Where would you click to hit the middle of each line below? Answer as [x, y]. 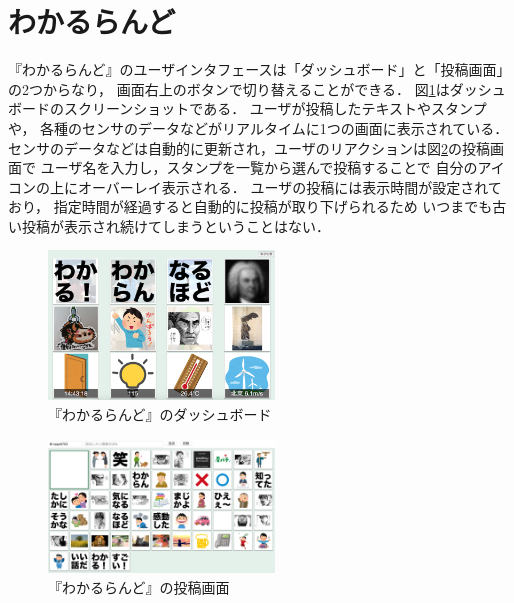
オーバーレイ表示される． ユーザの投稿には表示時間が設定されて [289, 186]
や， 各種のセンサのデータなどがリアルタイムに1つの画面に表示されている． [258, 127]
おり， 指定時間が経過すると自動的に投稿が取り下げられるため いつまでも [250, 206]
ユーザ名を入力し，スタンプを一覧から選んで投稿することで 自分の [259, 167]
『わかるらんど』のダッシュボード [160, 414]
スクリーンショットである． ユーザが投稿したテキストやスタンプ [275, 108]
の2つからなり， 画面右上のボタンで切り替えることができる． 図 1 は [229, 88]
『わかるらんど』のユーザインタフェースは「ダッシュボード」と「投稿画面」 [259, 69]
